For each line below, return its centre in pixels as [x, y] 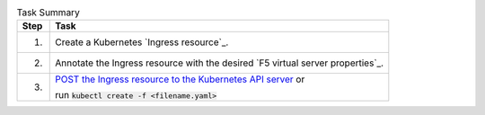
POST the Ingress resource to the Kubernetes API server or [180, 79]
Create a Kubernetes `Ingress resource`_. [142, 42]
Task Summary [48, 13]
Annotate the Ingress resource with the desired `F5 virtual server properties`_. [220, 63]
